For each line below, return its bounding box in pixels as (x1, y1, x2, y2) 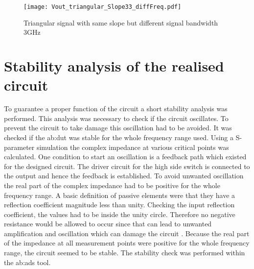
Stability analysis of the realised (4, 56, 224, 76)
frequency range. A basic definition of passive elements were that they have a (4, 190, 235, 200)
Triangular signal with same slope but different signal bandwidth (23, 17, 218, 27)
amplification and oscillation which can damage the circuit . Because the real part (4, 228, 250, 238)
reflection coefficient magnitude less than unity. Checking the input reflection (4, 199, 235, 210)
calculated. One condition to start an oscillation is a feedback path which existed (4, 151, 247, 162)
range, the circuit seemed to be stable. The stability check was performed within (4, 247, 245, 258)
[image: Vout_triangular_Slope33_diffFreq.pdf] (23, 3, 182, 10)
